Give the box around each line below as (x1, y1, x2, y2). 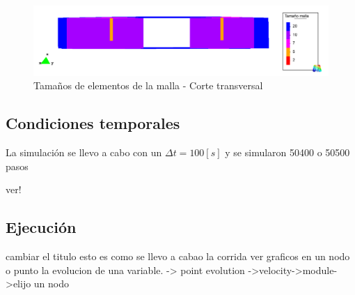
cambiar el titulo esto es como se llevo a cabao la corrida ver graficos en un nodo (6, 248, 350, 263)
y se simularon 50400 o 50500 (225, 145, 350, 159)
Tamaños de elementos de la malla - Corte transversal (33, 78, 263, 93)
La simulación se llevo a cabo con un (6, 145, 162, 159)
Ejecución (6, 216, 77, 238)
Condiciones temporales (6, 112, 180, 134)
